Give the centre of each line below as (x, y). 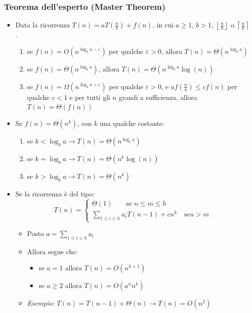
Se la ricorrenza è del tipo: (55, 193)
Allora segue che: (52, 251)
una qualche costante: (132, 123)
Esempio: (41, 303)
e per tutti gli (90, 97)
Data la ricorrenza (42, 25)
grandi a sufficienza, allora (158, 97)
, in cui (163, 25)
